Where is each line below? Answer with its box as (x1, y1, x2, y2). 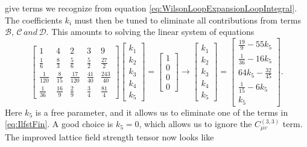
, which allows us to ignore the (139, 117, 252, 130)
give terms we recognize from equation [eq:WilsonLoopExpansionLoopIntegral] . (5, 2, 297, 14)
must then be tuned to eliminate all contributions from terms (74, 13, 301, 26)
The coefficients (5, 13, 62, 26)
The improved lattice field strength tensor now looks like (5, 130, 214, 143)
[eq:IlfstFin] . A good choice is (5, 117, 113, 130)
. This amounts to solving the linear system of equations (46, 25, 255, 38)
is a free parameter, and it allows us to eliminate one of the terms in (35, 105, 288, 118)
